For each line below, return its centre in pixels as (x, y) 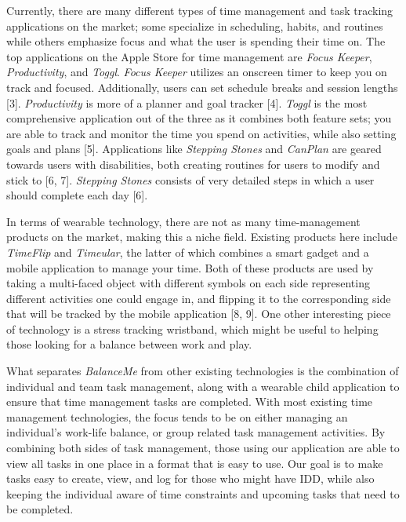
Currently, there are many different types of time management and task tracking (200, 10)
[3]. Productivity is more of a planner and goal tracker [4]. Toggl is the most (187, 102)
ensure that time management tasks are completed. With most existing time (190, 402)
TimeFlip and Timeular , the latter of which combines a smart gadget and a (188, 252)
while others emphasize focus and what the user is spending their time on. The (196, 41)
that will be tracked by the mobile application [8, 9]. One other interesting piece (199, 314)
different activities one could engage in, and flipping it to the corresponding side (199, 298)
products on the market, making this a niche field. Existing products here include (202, 237)
